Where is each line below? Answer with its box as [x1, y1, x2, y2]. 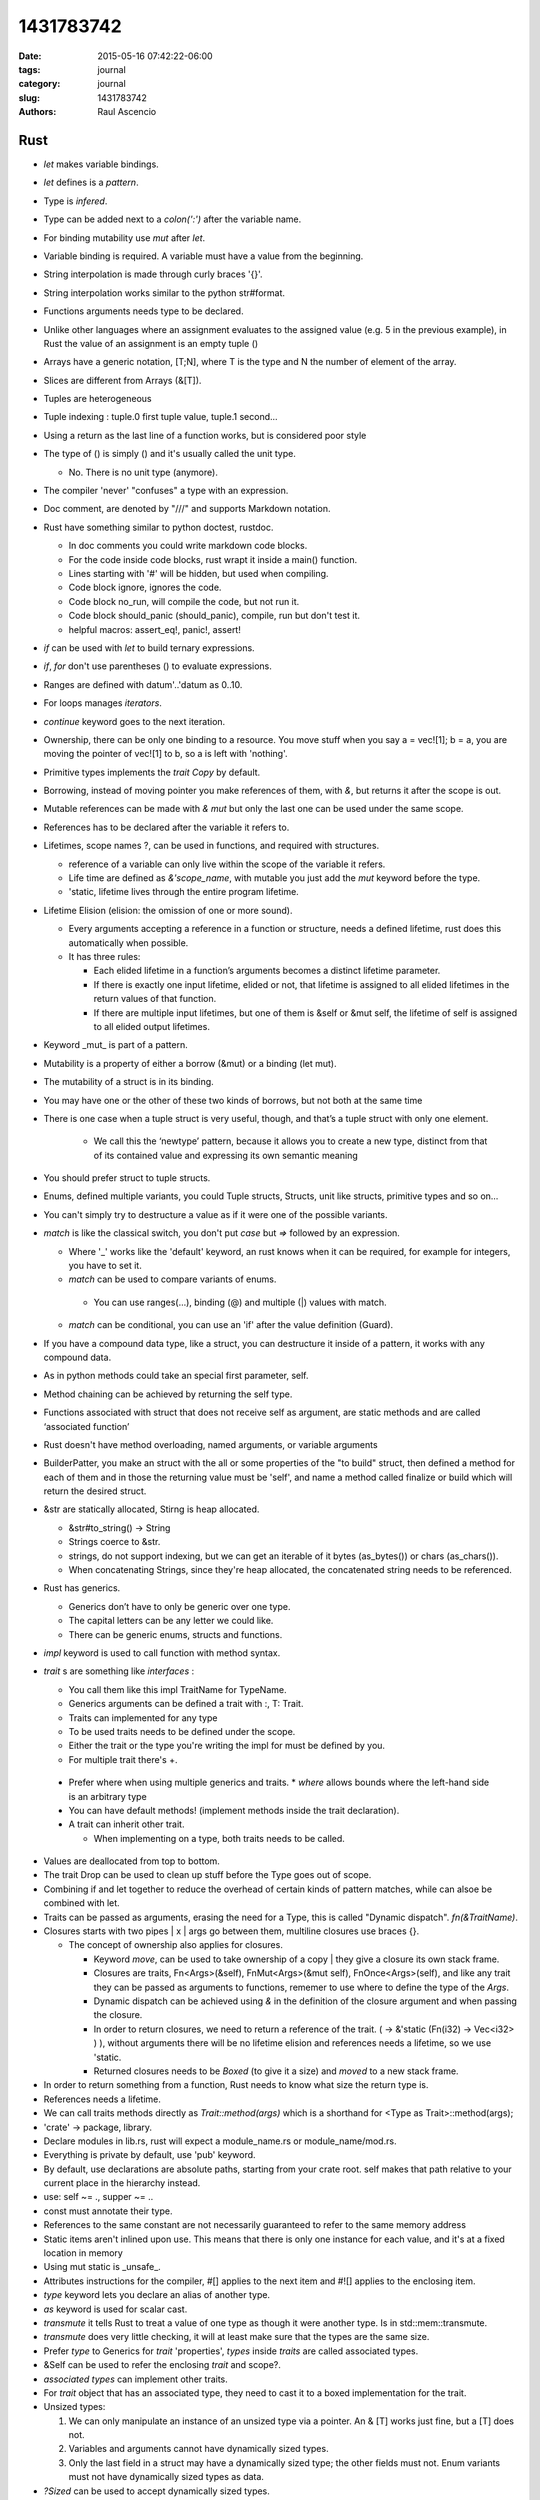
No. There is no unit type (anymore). [68, 466, 219, 478]
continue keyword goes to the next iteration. [43, 715, 226, 727]
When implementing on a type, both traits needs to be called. [93, 1832, 345, 1844]
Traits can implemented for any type [68, 1711, 218, 1724]
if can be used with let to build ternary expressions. [43, 641, 255, 654]
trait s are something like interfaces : [43, 1665, 195, 1677]
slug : [18, 91, 40, 104]
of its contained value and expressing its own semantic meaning [93, 1149, 359, 1161]
